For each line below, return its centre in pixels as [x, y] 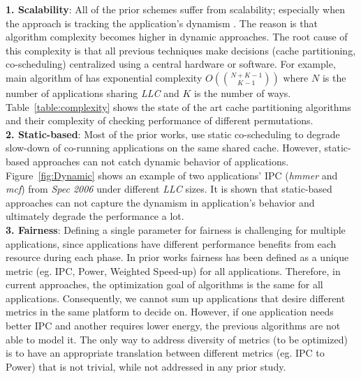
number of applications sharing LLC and [93, 92]
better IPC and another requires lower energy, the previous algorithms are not [173, 326]
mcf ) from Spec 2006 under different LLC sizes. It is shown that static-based [169, 189]
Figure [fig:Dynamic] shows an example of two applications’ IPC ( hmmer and [172, 175]
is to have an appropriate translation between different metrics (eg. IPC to [165, 353]
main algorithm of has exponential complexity [104, 77]
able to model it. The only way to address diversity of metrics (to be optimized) [177, 339]
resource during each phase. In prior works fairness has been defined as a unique [177, 257]
